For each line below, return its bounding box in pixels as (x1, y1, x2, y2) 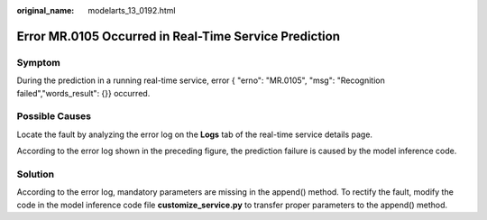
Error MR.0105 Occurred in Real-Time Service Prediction (16, 28, 340, 44)
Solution (16, 168, 55, 180)
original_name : (16, 5, 75, 15)
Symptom (16, 56, 60, 69)
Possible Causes (16, 110, 92, 123)
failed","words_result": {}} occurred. (16, 87, 151, 98)
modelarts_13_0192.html (87, 5, 176, 15)
